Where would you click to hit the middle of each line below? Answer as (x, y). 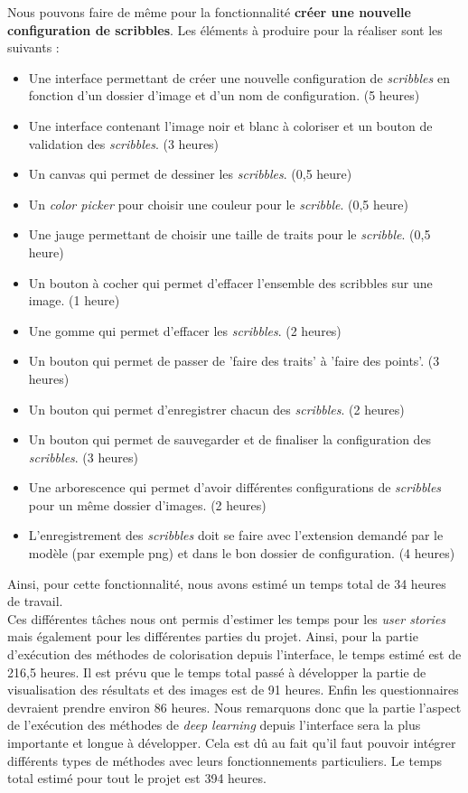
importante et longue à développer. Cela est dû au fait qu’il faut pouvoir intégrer (232, 742)
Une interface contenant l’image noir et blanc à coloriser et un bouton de (230, 125)
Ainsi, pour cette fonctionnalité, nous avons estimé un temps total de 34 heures (227, 583)
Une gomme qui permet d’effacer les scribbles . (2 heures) (185, 330)
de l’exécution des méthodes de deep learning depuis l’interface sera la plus (214, 725)
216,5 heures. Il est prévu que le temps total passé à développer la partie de (217, 672)
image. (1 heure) (74, 300)
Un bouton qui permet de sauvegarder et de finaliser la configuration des (230, 439)
